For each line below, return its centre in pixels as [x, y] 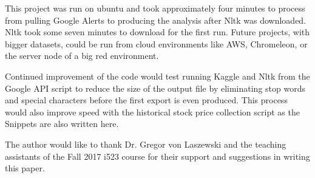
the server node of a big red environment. [82, 56]
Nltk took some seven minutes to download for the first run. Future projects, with [157, 32]
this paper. [25, 168]
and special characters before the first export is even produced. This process [146, 100]
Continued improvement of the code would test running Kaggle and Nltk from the [157, 76]
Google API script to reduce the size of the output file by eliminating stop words [155, 88]
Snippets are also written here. [62, 124]
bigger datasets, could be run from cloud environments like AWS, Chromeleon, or [156, 43]
